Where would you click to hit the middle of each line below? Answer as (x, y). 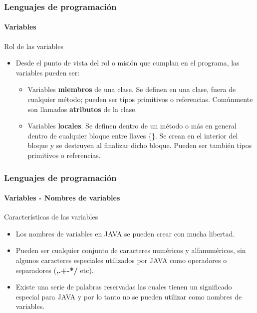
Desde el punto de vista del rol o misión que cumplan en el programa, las (128, 63)
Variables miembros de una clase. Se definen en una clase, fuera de (132, 89)
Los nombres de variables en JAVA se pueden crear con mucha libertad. (125, 233)
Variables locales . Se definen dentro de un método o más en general (132, 126)
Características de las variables (51, 217)
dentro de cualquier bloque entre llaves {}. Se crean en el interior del (133, 135)
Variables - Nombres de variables (62, 198)
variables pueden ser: (48, 72)
